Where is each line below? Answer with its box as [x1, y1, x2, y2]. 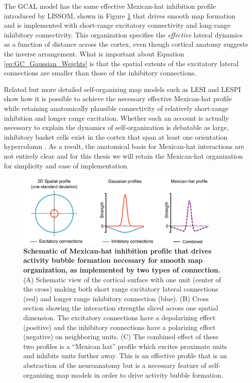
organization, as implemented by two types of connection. [23, 265, 220, 274]
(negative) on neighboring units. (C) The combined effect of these [23, 331, 218, 342]
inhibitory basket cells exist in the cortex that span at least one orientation [4, 131, 228, 142]
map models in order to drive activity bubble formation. [56, 369, 223, 380]
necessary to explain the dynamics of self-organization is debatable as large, [4, 122, 229, 132]
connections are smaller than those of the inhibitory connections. [4, 68, 197, 78]
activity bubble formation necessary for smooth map [23, 255, 203, 265]
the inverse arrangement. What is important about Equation [4, 48, 185, 58]
